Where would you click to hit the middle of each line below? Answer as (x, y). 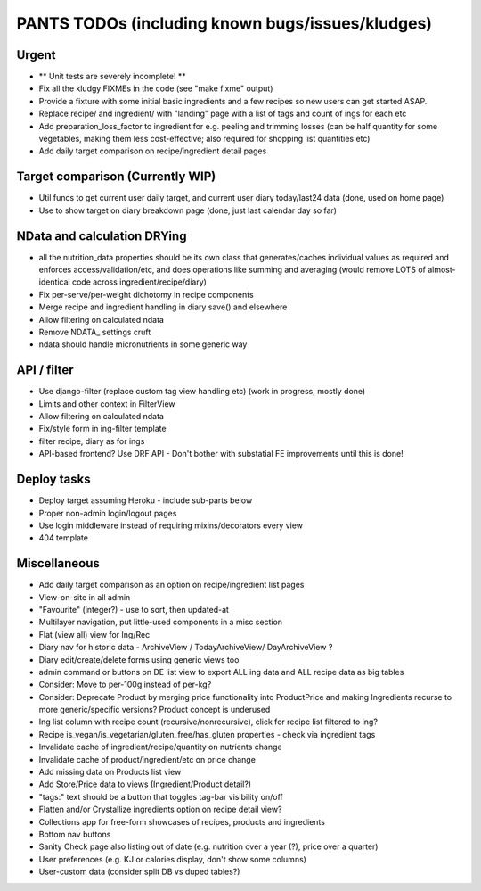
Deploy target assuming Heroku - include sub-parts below (146, 500)
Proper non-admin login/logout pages (108, 513)
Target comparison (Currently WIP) (116, 177)
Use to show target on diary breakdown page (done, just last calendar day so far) (188, 210)
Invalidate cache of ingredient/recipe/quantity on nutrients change (160, 747)
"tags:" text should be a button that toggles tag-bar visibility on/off (161, 796)
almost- (442, 269)
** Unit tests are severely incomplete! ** (112, 77)
